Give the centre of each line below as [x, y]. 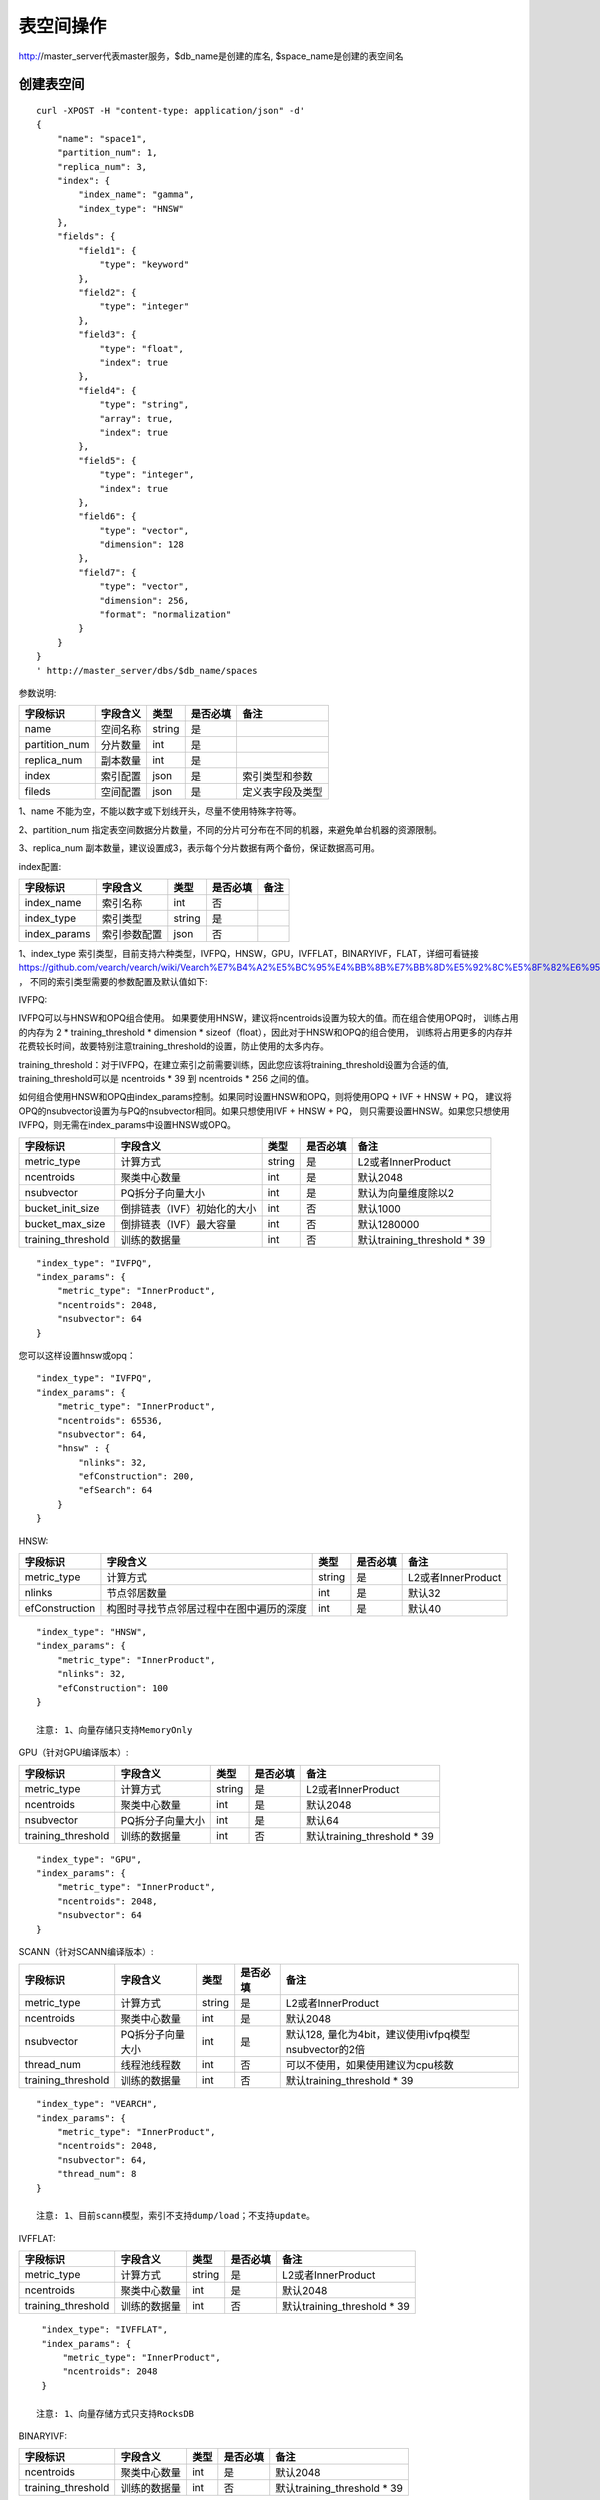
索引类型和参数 [277, 777]
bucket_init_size [62, 1208]
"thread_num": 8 [96, 2174]
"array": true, [136, 418]
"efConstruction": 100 [112, 1688]
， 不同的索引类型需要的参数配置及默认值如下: [113, 981]
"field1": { [107, 250]
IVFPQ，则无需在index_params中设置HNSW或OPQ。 [127, 1125]
